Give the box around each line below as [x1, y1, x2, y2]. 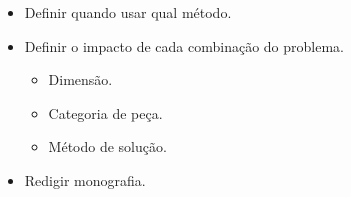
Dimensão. [48, 69, 113, 90]
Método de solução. [48, 136, 167, 157]
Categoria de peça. [48, 102, 163, 123]
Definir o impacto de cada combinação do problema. [24, 35, 344, 56]
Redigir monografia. [24, 169, 146, 190]
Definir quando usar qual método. [24, 2, 232, 22]
